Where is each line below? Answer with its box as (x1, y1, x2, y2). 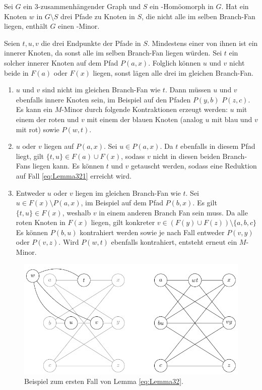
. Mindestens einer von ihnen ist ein (147, 37, 258, 48)
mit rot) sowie (16, 124, 59, 134)
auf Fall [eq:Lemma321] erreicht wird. (16, 170, 132, 181)
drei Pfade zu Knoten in (60, 11, 135, 21)
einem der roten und (16, 114, 79, 124)
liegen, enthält (4, 21, 48, 31)
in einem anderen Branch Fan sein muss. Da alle (99, 207, 248, 217)
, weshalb (62, 207, 91, 217)
